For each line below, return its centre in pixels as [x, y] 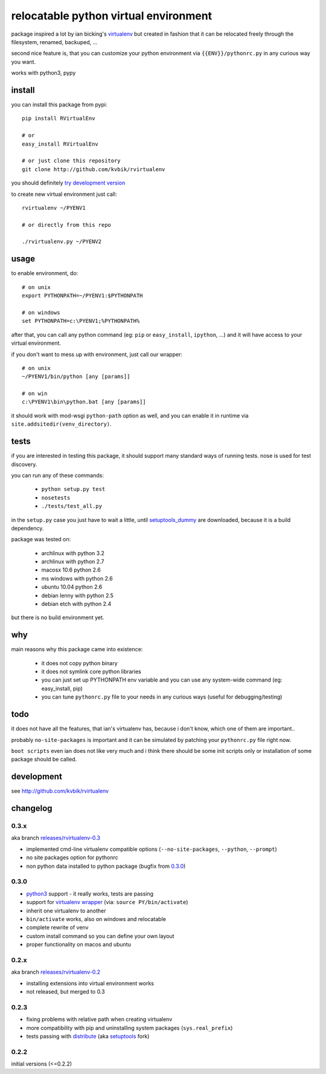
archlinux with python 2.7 [73, 562]
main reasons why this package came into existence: [77, 649]
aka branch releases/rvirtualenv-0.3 [56, 838]
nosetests [56, 498]
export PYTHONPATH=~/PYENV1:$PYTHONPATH [82, 296]
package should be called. [44, 760]
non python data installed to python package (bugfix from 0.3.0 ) [106, 866]
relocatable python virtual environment [112, 16]
